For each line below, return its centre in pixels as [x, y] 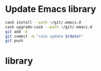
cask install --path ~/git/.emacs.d [43, 22]
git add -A [16, 32]
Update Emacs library [50, 9]
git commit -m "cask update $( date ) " [44, 36]
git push [14, 41]
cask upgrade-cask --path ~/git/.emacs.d [49, 27]
